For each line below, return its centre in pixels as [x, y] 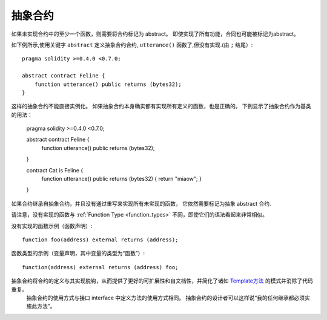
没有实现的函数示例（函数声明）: [52, 226]
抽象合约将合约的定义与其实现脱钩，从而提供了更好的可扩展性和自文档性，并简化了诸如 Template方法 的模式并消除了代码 [162, 281]
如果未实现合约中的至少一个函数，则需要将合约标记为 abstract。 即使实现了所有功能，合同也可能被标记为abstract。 [155, 34]
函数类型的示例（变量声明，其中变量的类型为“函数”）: [78, 253]
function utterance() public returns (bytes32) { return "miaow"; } [122, 179]
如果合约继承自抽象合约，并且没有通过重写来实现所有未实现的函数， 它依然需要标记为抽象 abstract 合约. [141, 203]
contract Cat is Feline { [55, 170]
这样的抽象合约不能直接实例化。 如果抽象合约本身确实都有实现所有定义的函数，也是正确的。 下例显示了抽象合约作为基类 [161, 106]
